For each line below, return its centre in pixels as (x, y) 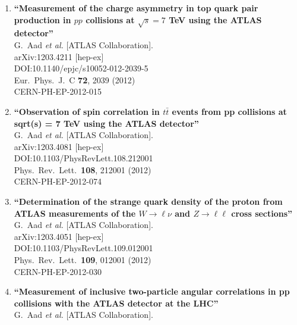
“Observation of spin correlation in (87, 111)
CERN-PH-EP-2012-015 (58, 91)
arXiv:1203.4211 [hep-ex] (59, 56)
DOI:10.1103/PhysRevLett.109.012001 (83, 248)
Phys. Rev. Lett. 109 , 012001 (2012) (83, 260)
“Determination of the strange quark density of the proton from (148, 201)
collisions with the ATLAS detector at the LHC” (116, 303)
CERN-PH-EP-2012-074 (58, 181)
